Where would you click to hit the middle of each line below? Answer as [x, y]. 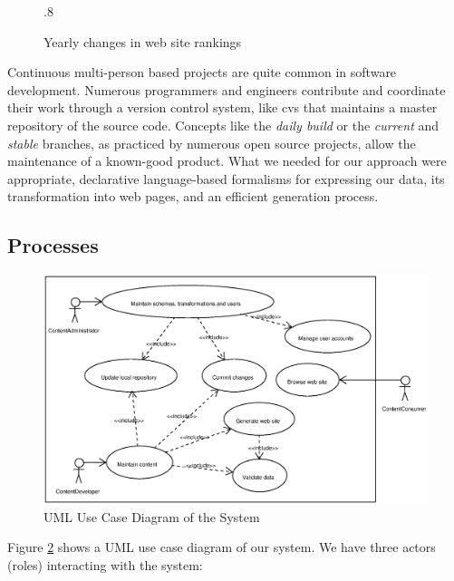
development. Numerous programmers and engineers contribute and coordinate [227, 89]
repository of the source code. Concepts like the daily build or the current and [223, 125]
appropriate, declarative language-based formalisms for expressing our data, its [226, 178]
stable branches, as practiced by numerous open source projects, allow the [212, 143]
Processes [53, 245]
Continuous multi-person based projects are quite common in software [202, 72]
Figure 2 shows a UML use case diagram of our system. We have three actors [222, 547]
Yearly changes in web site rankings [143, 41]
